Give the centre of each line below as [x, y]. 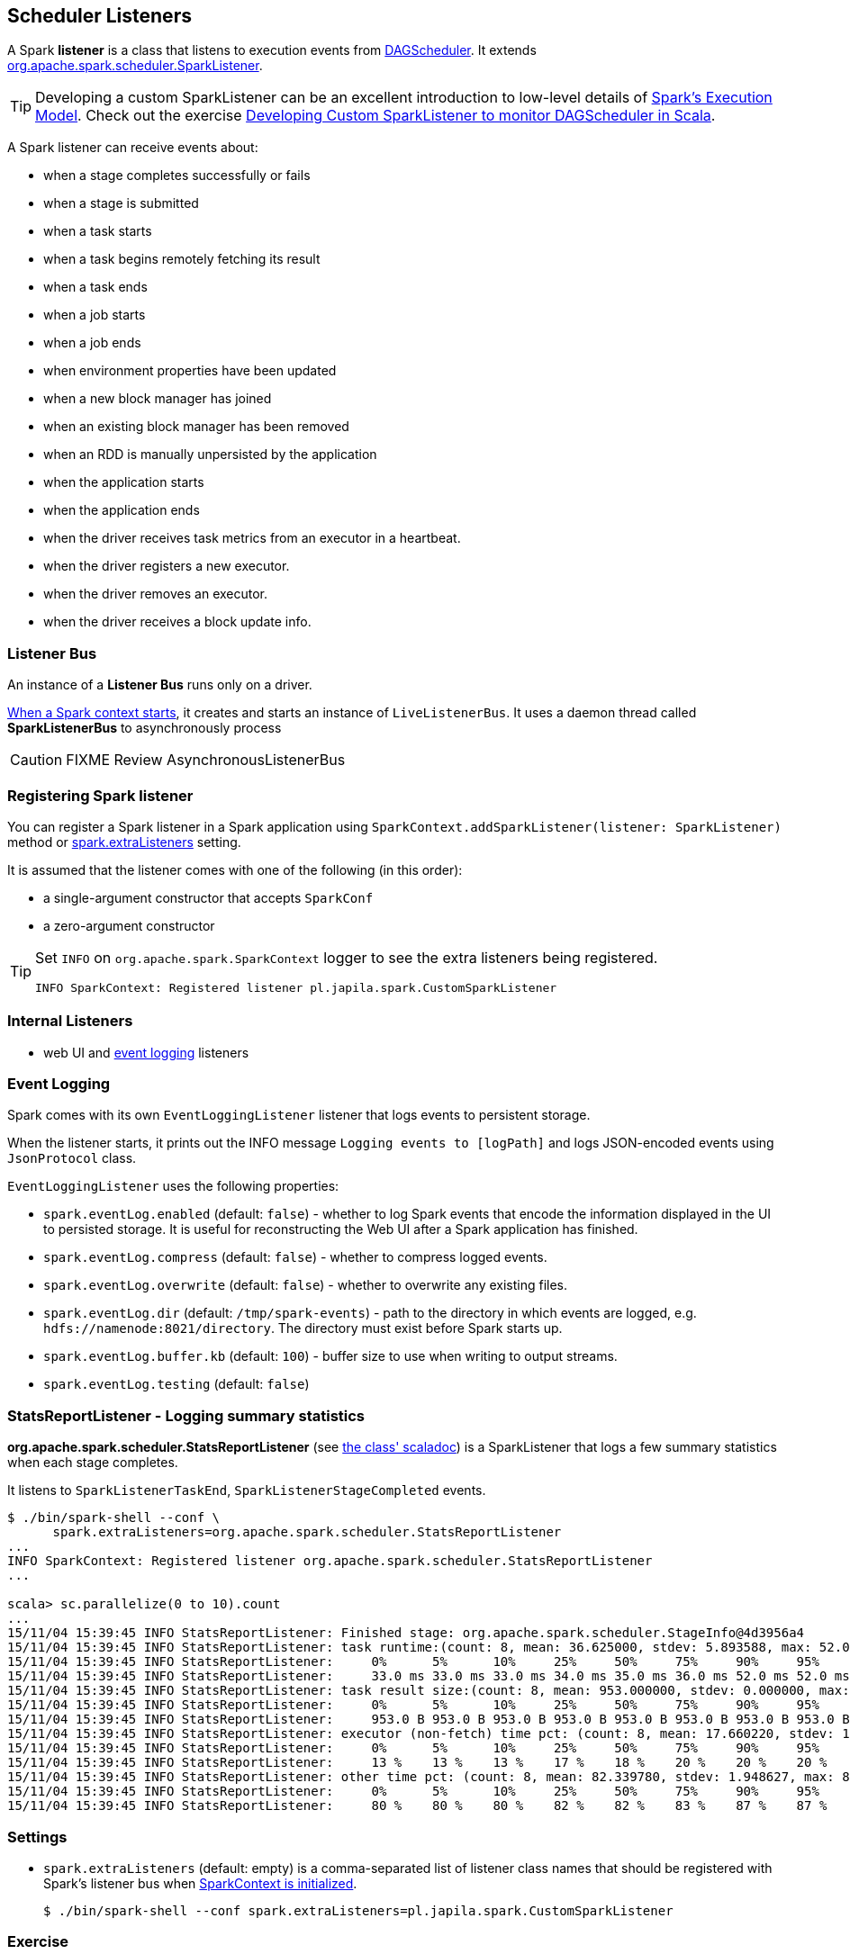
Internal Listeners [70, 1021]
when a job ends [92, 343]
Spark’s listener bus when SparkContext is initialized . [200, 1883]
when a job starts [95, 315]
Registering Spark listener [100, 795]
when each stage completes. [93, 1463]
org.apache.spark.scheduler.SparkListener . [135, 66]
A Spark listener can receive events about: [133, 148]
